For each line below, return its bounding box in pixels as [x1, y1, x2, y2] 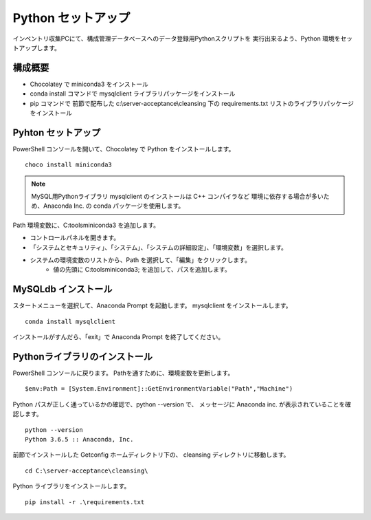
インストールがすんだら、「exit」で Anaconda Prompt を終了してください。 [12, 333, 225, 341]
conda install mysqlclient [25, 317, 116, 325]
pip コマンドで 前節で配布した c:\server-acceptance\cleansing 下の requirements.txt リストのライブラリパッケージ [30, 99, 354, 107]
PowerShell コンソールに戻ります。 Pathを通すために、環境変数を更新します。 [12, 369, 234, 378]
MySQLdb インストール [12, 283, 113, 295]
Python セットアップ [12, 10, 131, 25]
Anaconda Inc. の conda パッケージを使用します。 [43, 202, 185, 210]
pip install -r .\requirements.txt [25, 498, 145, 506]
